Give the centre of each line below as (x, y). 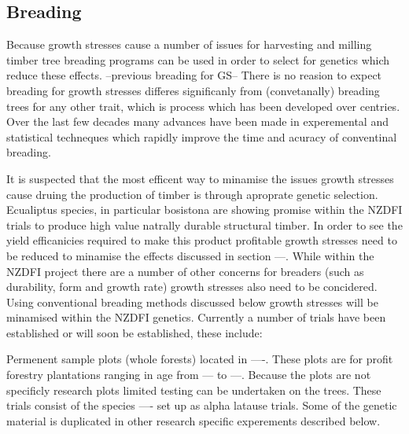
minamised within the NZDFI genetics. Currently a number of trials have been (196, 317)
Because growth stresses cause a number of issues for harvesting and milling (189, 44)
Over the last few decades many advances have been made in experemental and (197, 121)
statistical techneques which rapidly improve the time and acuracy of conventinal (202, 136)
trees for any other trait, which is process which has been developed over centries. (203, 106)
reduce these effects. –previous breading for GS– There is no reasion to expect (194, 75)
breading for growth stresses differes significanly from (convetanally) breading (193, 90)
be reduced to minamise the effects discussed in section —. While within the (190, 255)
